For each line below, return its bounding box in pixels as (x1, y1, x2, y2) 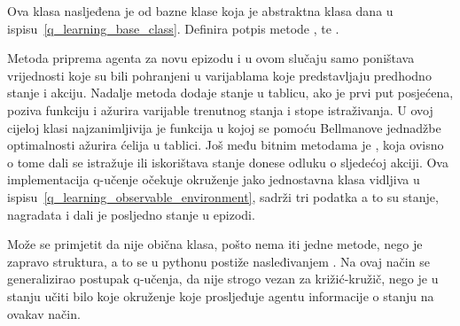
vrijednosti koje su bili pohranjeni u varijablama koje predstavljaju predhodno (7, 66, 432, 84)
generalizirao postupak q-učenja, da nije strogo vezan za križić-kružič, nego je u (7, 269, 439, 288)
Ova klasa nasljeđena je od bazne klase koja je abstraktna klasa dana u (7, 2, 394, 19)
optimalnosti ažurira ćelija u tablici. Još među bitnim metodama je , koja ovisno (7, 136, 444, 154)
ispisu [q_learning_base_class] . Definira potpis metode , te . (7, 19, 339, 37)
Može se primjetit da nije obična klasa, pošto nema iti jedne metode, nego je (7, 235, 423, 253)
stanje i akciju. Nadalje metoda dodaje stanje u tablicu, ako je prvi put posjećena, (7, 83, 454, 102)
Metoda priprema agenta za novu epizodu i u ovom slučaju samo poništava (7, 49, 415, 67)
